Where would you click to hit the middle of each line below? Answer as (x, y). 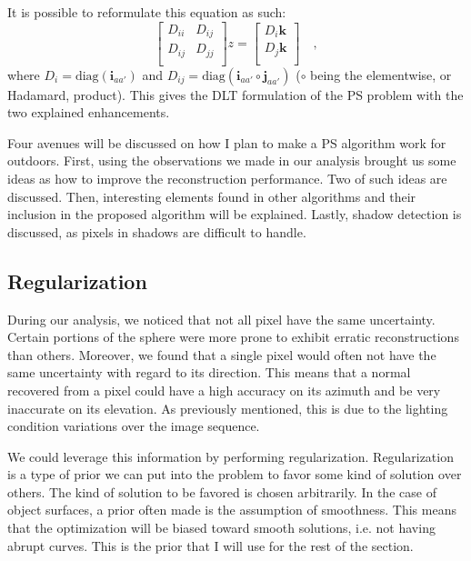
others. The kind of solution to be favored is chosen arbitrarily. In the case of (222, 491)
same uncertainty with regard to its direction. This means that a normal (209, 372)
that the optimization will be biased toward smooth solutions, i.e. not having (221, 528)
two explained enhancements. (89, 112)
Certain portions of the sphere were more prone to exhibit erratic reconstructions (233, 337)
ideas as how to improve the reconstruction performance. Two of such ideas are (227, 178)
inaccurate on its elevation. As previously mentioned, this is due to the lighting (228, 408)
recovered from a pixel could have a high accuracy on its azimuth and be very (224, 390)
